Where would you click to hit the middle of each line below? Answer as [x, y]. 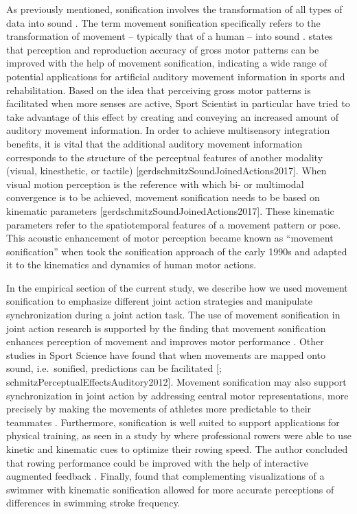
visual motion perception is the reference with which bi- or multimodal [155, 184]
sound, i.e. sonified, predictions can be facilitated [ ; [114, 368]
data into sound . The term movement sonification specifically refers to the [163, 22]
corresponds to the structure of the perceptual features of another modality [165, 157]
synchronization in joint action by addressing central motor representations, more [177, 395]
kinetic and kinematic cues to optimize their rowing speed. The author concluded [177, 449]
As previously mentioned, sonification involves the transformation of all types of [174, 9]
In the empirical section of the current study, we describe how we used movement [177, 287]
